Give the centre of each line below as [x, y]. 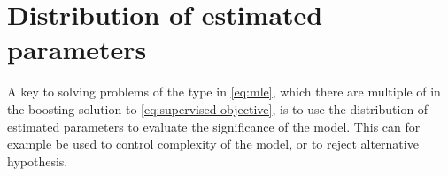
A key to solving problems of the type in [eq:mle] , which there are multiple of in [224, 92]
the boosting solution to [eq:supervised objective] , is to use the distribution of [218, 108]
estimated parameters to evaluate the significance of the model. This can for [214, 126]
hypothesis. [38, 161]
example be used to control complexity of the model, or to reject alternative [213, 144]
